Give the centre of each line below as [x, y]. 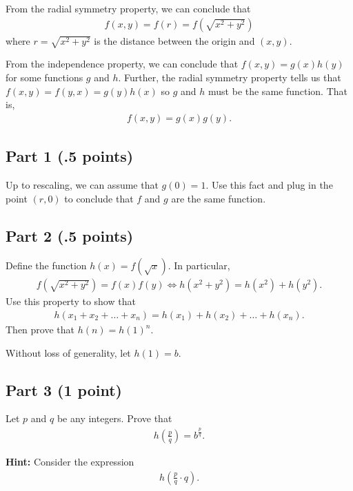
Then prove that [40, 330]
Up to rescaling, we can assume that [82, 184]
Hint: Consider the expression [70, 461]
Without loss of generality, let [68, 352]
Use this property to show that [71, 301]
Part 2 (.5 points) [70, 235]
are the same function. [219, 198]
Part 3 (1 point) [64, 389]
